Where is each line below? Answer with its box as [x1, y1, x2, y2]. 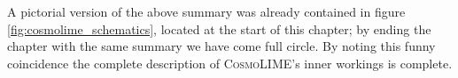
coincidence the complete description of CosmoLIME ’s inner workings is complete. [7, 53, 453, 72]
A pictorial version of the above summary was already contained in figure [7, 3, 406, 20]
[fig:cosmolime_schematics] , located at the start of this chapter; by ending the [7, 19, 431, 38]
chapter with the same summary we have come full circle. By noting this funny [7, 37, 436, 55]
